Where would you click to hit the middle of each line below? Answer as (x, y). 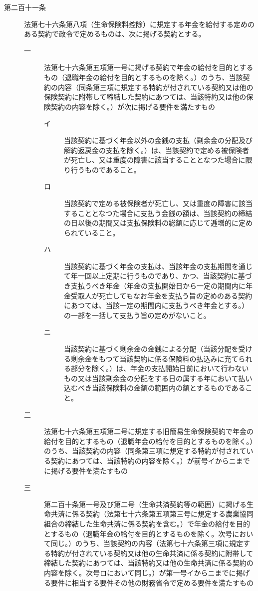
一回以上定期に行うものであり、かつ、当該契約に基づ (165, 276)
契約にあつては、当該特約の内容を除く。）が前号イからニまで (150, 460)
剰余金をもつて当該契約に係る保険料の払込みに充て (154, 358)
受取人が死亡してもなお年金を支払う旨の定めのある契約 (161, 295)
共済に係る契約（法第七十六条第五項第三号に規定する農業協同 (152, 514)
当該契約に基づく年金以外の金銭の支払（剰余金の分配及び (158, 140)
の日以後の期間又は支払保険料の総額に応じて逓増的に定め (158, 223)
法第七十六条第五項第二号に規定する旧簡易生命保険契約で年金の (149, 431)
